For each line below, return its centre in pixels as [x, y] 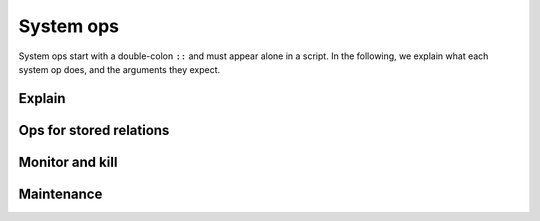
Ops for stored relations [94, 130]
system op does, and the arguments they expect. [119, 69]
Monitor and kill [68, 161]
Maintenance [60, 193]
